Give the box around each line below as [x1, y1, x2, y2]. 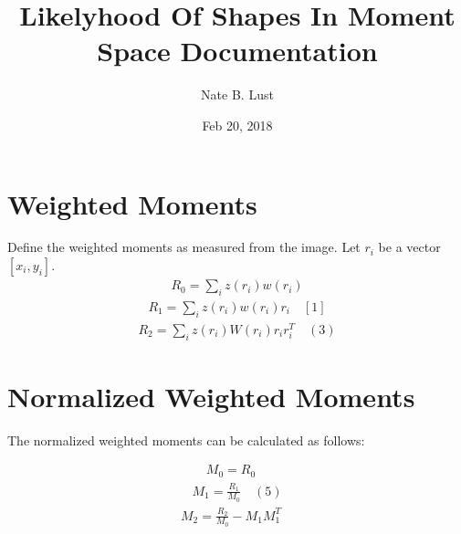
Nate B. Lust [201, 85, 274, 104]
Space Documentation [97, 32, 378, 69]
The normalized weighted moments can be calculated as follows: [7, 430, 365, 449]
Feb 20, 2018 [202, 115, 273, 134]
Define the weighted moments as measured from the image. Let [7, 237, 361, 257]
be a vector [378, 237, 441, 257]
